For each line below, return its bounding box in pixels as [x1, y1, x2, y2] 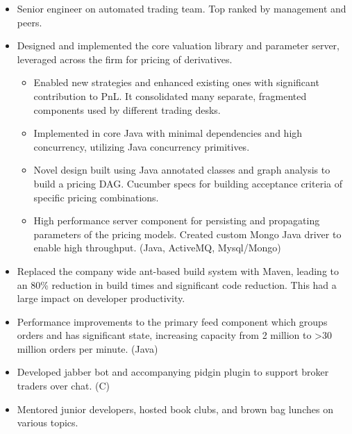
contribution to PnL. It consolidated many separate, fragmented [33, 88, 307, 103]
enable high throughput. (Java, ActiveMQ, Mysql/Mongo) [33, 240, 281, 255]
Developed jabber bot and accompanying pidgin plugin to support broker [17, 365, 329, 379]
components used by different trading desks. [33, 102, 221, 117]
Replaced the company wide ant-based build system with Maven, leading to [17, 263, 339, 278]
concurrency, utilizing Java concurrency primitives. [33, 139, 250, 153]
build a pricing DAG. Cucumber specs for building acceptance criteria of [33, 176, 342, 190]
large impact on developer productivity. [17, 291, 185, 306]
